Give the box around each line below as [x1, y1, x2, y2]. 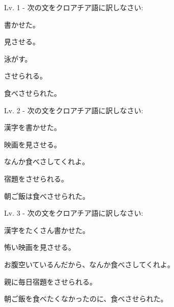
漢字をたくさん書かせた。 [4, 224, 90, 235]
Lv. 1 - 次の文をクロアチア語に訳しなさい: [4, 2, 143, 12]
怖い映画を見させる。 [4, 242, 75, 252]
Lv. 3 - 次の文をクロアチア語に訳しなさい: [4, 208, 143, 218]
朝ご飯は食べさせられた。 [4, 190, 90, 201]
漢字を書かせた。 [4, 122, 61, 133]
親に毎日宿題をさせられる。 [4, 276, 97, 287]
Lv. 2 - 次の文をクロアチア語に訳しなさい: [4, 105, 143, 115]
